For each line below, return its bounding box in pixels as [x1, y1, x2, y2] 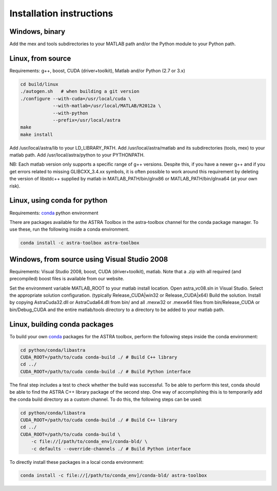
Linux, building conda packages [9, 320, 114, 329]
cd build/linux [20, 81, 58, 87]
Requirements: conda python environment [9, 210, 98, 216]
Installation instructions [9, 8, 113, 19]
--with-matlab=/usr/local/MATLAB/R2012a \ [52, 103, 161, 109]
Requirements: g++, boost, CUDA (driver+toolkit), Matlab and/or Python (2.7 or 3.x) [9, 67, 186, 74]
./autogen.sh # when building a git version [20, 89, 140, 94]
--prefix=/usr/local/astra [52, 117, 121, 123]
